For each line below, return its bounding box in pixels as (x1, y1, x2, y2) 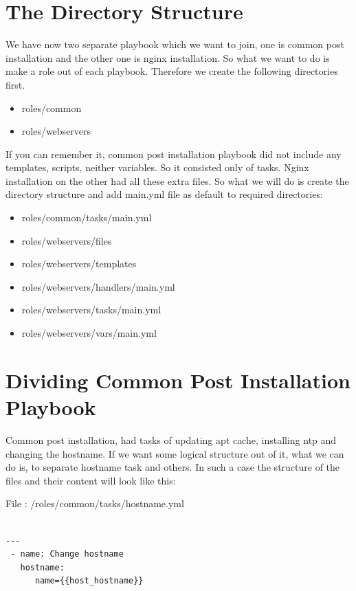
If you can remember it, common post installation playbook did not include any (5, 146, 342, 161)
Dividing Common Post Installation (5, 366, 351, 394)
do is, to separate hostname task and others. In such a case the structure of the (5, 460, 340, 474)
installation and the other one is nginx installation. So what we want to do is (5, 50, 330, 65)
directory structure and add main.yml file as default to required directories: (5, 187, 323, 201)
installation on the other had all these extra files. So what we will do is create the (5, 173, 349, 188)
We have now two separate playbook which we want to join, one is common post (5, 37, 344, 52)
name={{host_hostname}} (34, 576, 144, 586)
